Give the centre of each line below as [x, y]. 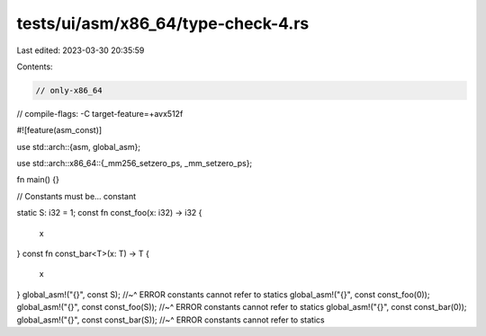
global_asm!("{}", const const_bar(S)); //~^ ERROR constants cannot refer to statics [171, 320]
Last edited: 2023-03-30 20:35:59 [81, 50]
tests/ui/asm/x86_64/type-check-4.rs [163, 23]
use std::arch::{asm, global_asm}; [79, 146]
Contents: [35, 66]
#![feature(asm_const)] [59, 130]
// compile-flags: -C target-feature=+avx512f [100, 113]
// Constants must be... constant [76, 196]
